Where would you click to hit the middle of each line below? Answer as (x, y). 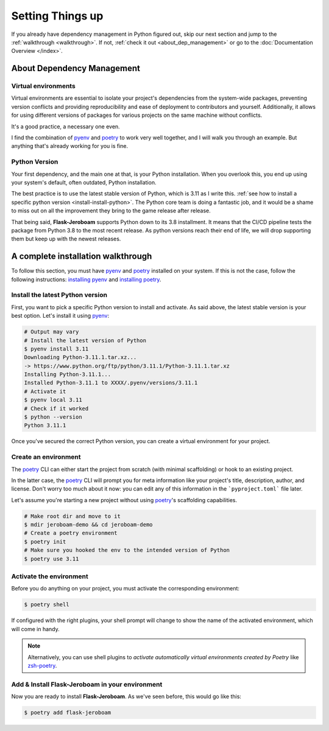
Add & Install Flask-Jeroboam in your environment (87, 684)
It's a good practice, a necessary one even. (65, 126)
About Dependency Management (76, 68)
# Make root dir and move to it (73, 516)
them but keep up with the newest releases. (66, 239)
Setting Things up (57, 16)
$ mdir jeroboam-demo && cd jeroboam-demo (88, 525)
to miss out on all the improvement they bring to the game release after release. (111, 211)
